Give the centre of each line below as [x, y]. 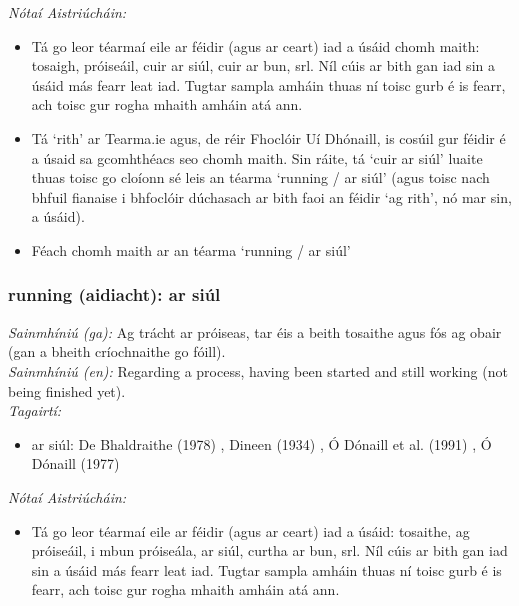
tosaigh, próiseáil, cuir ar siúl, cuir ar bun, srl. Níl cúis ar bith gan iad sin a [263, 65]
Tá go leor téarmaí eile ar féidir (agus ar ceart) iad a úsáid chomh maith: [255, 45]
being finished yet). [67, 390]
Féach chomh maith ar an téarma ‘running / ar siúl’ [191, 249]
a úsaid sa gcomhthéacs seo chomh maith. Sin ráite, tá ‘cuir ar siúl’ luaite [257, 157]
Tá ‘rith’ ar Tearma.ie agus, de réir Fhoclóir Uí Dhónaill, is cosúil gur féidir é [268, 137]
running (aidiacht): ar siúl [114, 294]
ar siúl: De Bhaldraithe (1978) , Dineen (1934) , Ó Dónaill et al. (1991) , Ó [261, 443]
